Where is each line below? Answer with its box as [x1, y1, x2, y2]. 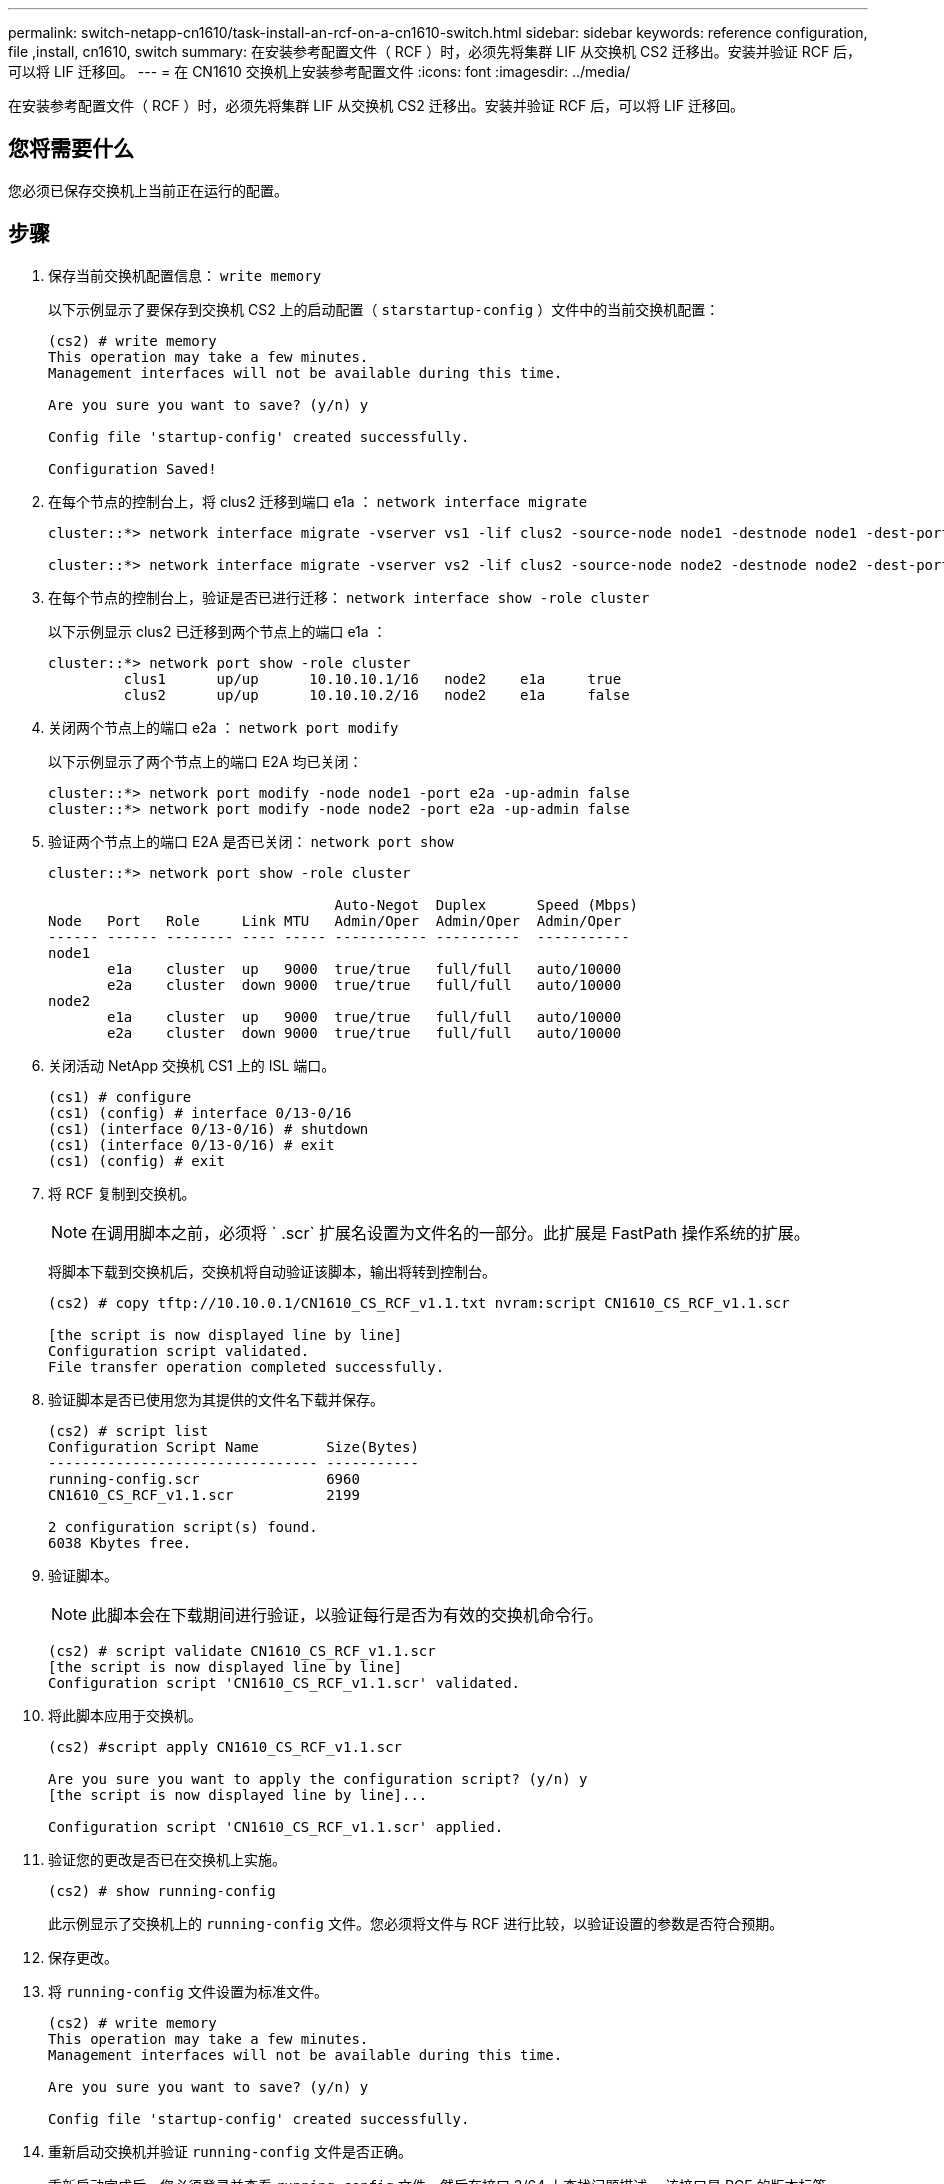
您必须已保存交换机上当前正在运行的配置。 [8, 181, 288, 199]
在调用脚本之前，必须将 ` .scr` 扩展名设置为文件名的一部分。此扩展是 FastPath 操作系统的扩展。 [91, 1222, 810, 1243]
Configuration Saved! [48, 460, 217, 477]
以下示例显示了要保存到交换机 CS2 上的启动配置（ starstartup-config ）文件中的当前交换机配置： [48, 300, 720, 318]
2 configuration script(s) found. [48, 1518, 318, 1535]
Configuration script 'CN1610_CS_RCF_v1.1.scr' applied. [48, 1818, 504, 1835]
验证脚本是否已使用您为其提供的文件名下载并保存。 [48, 1390, 384, 1408]
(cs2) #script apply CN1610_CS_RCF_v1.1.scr [48, 1738, 403, 1755]
